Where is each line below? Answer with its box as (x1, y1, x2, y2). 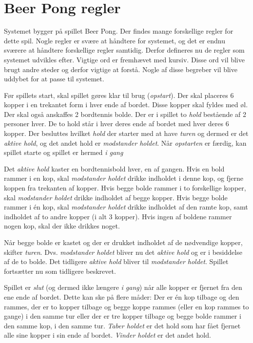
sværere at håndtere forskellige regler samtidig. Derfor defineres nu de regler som (4, 45, 245, 55)
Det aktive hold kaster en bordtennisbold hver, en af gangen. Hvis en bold (4, 163, 225, 173)
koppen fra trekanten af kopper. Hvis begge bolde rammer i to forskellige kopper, (4, 183, 246, 193)
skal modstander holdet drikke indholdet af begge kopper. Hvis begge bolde (4, 192, 228, 202)
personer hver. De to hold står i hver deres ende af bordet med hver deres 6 (4, 118, 229, 129)
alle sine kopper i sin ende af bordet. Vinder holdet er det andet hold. (4, 330, 211, 340)
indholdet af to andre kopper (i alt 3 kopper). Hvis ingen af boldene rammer (4, 211, 232, 221)
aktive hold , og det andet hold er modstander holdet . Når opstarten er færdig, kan (4, 137, 247, 148)
